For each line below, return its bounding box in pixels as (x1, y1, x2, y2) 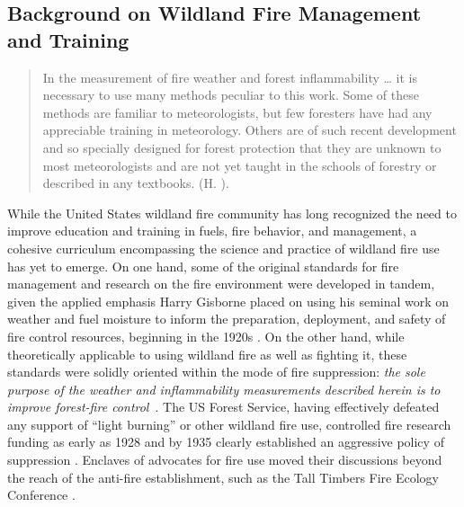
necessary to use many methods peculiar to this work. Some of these (42, 85, 419, 104)
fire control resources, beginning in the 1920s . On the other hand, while (7, 326, 405, 345)
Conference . (7, 485, 76, 504)
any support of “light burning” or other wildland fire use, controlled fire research (7, 414, 451, 433)
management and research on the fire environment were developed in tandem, (7, 274, 435, 293)
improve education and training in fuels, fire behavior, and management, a (7, 221, 417, 240)
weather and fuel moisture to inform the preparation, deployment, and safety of (7, 309, 446, 328)
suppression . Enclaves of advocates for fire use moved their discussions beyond (7, 450, 442, 469)
